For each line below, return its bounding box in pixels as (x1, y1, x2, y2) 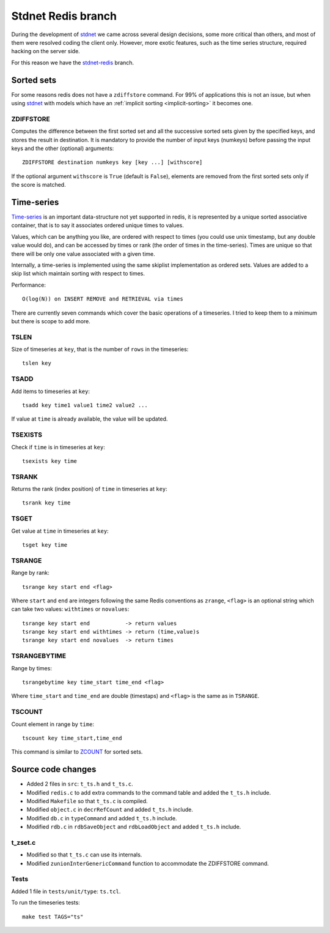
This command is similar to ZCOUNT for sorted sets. (11, 748, 143, 755)
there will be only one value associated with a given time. (11, 250, 155, 257)
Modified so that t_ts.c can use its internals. (26, 851, 142, 858)
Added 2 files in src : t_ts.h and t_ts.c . (26, 781, 134, 788)
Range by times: (11, 664, 52, 672)
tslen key (22, 360, 51, 367)
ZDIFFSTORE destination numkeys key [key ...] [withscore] (22, 159, 203, 166)
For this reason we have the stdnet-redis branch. (11, 59, 134, 66)
